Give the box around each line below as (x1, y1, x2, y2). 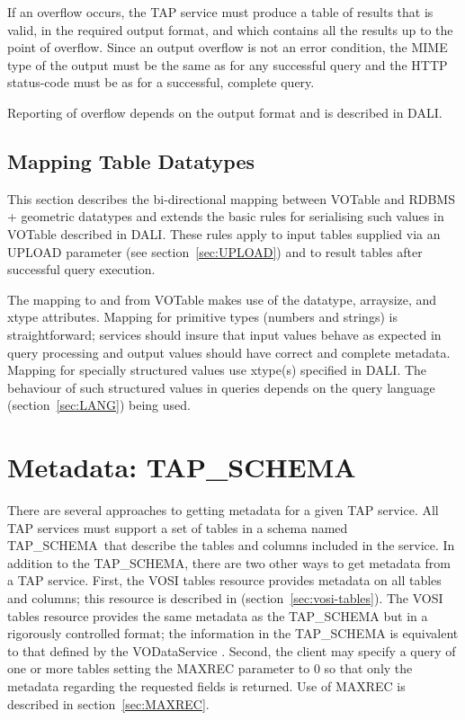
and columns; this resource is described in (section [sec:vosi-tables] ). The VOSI (7, 588, 443, 607)
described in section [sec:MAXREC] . (7, 694, 210, 713)
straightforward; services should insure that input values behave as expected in (7, 324, 442, 343)
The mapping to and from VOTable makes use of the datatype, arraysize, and (7, 289, 437, 308)
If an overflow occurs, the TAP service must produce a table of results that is (7, 3, 434, 21)
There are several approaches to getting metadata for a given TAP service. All (7, 501, 439, 520)
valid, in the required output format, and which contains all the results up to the (7, 20, 453, 39)
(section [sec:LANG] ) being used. (7, 396, 191, 414)
